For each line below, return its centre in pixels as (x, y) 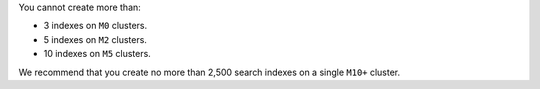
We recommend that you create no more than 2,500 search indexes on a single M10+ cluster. (209, 72)
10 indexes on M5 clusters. (97, 54)
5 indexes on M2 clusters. (95, 39)
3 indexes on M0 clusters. (95, 26)
